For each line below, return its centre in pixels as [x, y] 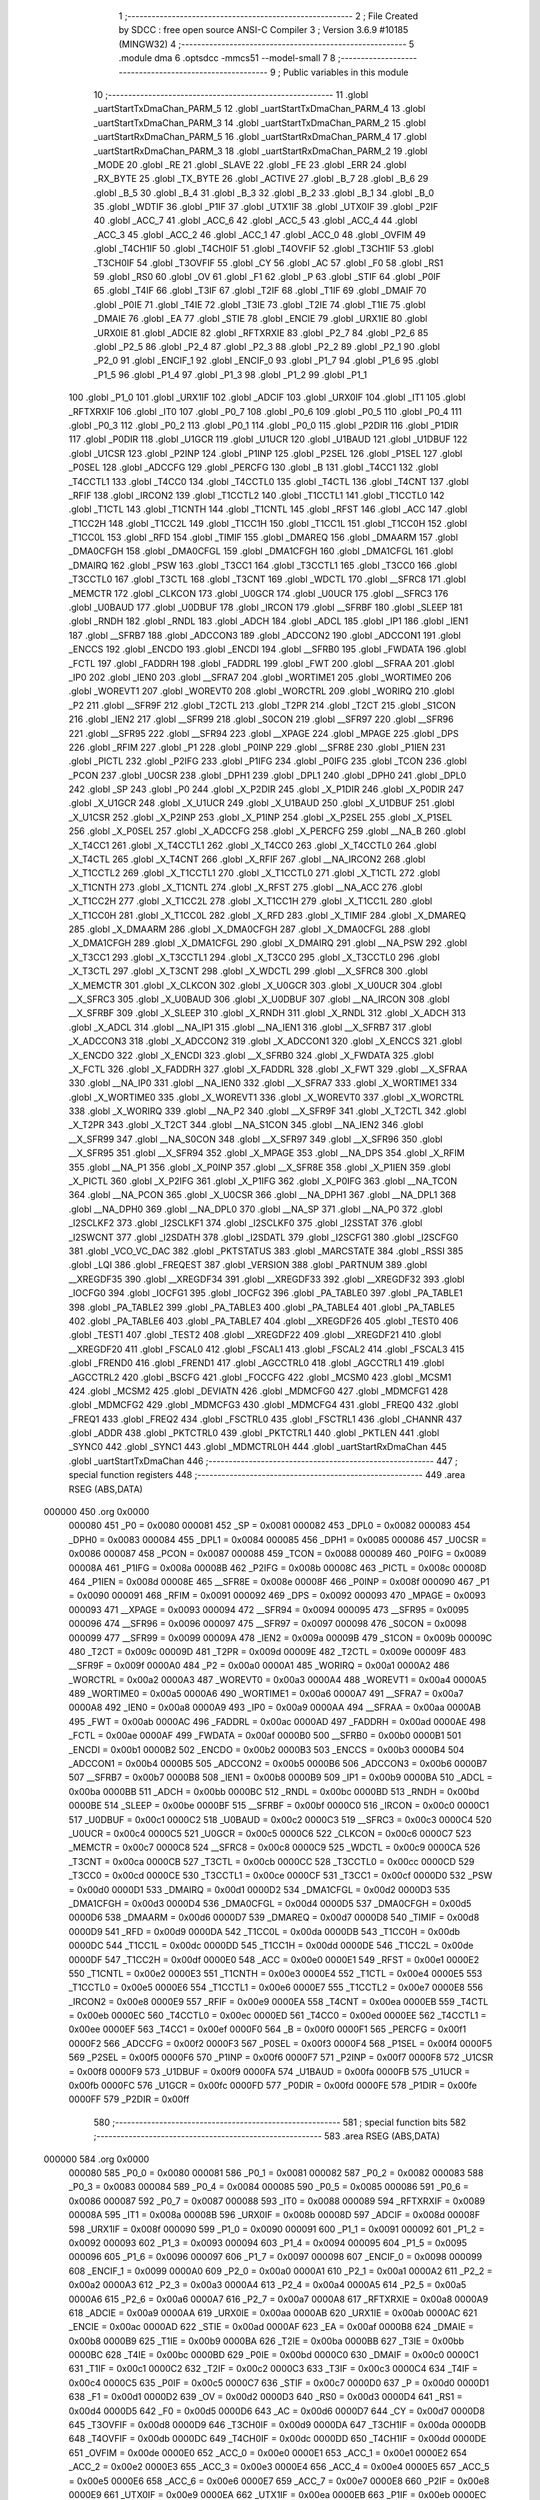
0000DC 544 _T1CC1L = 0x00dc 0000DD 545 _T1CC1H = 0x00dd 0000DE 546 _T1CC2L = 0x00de [271, 1946]
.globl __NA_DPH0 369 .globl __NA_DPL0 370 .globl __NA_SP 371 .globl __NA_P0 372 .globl [256, 1209]
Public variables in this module [345, 72]
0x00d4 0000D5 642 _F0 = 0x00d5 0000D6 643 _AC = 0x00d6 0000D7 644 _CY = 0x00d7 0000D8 [276, 2411]
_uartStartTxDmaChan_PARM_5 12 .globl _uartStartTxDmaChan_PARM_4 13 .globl [259, 109]
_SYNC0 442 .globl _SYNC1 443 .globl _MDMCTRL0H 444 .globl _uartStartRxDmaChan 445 [257, 1447]
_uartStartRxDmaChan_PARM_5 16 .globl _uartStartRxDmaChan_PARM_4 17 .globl [260, 137]
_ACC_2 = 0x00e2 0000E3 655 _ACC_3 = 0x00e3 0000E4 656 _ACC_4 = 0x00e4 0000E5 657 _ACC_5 [279, 2467]
